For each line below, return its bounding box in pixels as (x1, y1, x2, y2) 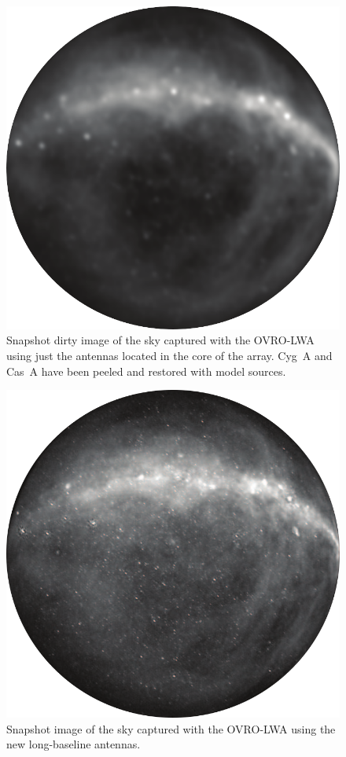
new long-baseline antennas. (6, 736, 141, 752)
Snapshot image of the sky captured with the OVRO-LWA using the (6, 720, 336, 737)
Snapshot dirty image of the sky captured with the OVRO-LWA (6, 332, 315, 348)
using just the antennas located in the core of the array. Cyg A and (6, 347, 333, 364)
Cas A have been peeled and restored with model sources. (6, 362, 286, 379)
